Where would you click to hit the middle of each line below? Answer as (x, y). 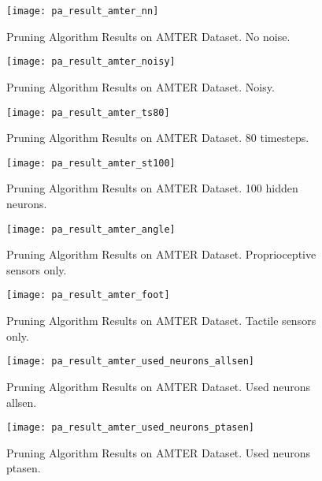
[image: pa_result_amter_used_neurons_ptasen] (130, 428)
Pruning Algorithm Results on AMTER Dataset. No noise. (148, 36)
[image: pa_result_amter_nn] (83, 11)
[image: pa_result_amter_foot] (88, 295)
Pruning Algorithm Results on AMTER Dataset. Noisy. (141, 86)
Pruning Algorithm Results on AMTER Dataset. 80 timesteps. (158, 138)
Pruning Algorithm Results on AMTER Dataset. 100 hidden (152, 188)
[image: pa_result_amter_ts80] (88, 112)
